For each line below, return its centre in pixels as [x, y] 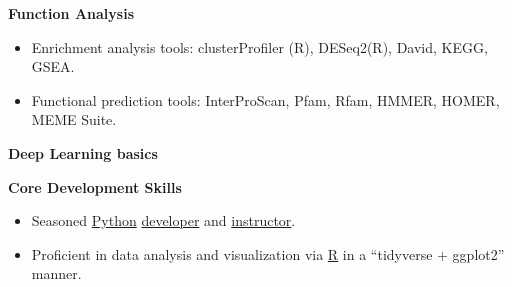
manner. [56, 273]
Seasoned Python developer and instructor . [163, 220]
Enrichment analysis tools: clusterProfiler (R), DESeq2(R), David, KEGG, [259, 46]
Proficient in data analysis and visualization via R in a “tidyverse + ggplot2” [268, 253]
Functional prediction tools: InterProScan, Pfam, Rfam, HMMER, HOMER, [265, 99]
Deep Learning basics [83, 152]
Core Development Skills [95, 186]
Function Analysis [71, 13]
